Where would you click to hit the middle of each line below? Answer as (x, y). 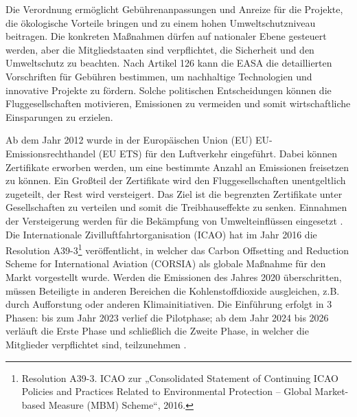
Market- (332, 391)
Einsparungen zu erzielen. (59, 116)
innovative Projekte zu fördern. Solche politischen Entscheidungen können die (169, 90)
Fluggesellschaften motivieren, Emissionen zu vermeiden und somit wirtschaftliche (178, 103)
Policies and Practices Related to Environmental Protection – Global (166, 391)
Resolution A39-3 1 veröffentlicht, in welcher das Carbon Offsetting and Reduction (177, 249)
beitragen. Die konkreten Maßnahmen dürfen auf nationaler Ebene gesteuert (166, 36)
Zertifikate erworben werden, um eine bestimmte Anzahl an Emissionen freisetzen (177, 167)
